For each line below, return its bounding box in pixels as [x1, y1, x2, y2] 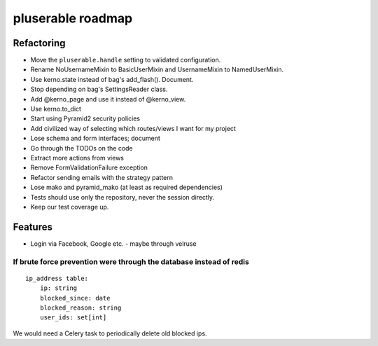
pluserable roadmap [13, 11, 133, 26]
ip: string [39, 284, 78, 292]
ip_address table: [25, 274, 89, 282]
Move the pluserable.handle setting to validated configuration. [30, 56, 221, 64]
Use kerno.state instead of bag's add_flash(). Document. [30, 75, 194, 83]
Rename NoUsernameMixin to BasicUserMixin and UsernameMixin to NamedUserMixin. [30, 65, 283, 74]
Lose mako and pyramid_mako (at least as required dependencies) [30, 183, 223, 192]
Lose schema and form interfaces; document [30, 134, 161, 143]
